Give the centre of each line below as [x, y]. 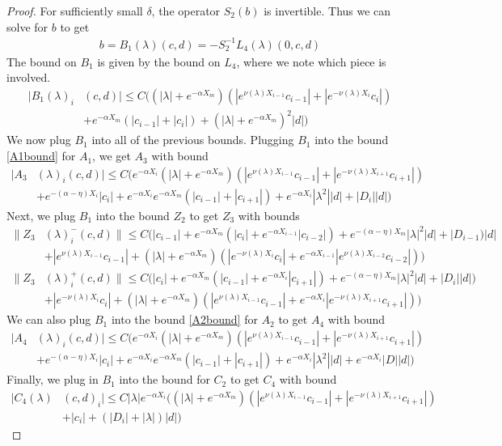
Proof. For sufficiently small [75, 11]
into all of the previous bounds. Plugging [193, 140]
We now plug [39, 140]
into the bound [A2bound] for [184, 319]
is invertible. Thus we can [327, 11]
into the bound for [165, 379]
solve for [27, 26]
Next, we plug [41, 215]
